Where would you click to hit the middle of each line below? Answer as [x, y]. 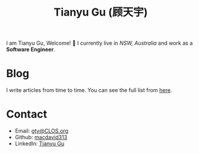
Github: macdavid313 [41, 137]
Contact [27, 114]
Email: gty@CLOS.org [42, 131]
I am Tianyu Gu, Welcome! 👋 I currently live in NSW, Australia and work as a [99, 43]
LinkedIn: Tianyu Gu [40, 143]
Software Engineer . [31, 50]
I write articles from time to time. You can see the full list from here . [89, 90]
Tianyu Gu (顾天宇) [101, 12]
